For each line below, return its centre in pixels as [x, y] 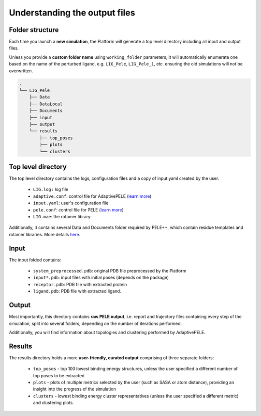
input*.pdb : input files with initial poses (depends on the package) [101, 278]
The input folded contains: [35, 260]
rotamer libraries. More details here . [45, 234]
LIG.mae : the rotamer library [62, 216]
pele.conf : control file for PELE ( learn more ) [79, 210]
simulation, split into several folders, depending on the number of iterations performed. [95, 323]
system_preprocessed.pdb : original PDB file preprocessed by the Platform [110, 271]
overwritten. [21, 71]
